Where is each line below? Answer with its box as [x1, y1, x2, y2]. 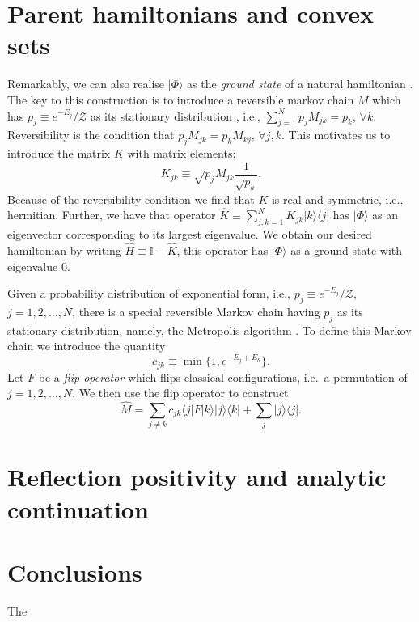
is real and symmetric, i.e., [271, 190, 404, 207]
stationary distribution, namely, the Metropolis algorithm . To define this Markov [7, 321, 412, 338]
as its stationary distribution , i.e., [90, 107, 260, 124]
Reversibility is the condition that [7, 126, 175, 143]
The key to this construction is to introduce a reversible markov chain [7, 91, 354, 108]
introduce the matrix [7, 145, 111, 162]
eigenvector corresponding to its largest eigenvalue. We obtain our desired [7, 226, 372, 243]
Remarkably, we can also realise [7, 75, 165, 92]
